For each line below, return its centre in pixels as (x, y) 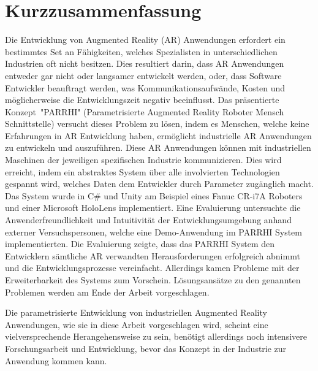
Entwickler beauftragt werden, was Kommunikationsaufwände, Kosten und (145, 87)
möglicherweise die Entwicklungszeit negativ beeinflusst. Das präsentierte (142, 100)
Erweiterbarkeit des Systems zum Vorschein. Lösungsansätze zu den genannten (153, 280)
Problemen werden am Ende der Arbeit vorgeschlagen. (107, 292)
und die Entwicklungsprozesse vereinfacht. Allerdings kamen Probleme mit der (152, 268)
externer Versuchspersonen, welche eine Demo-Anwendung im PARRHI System (153, 231)
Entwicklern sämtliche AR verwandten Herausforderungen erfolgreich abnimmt (153, 255)
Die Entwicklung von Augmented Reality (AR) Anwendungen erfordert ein (145, 40)
